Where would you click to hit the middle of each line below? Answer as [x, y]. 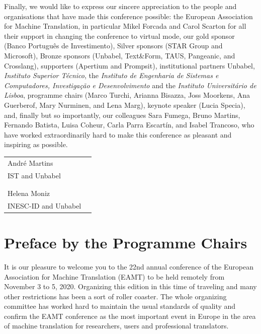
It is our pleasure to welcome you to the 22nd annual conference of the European [129, 266]
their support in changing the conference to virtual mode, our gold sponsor [119, 36]
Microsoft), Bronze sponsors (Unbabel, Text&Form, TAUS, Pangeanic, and [120, 55]
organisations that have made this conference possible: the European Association [128, 16]
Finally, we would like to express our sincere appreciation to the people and [120, 6]
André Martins [30, 162]
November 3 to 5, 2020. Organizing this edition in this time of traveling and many [130, 286]
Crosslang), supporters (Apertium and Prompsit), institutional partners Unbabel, [129, 65]
